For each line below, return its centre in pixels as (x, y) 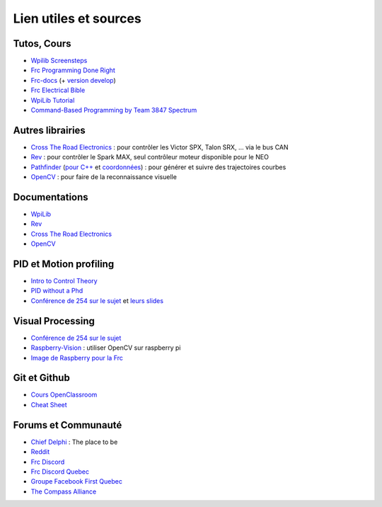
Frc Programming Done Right (73, 70)
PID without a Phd (57, 291)
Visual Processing (54, 321)
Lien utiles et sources (77, 18)
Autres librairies (50, 130)
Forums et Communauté (68, 425)
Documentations (51, 197)
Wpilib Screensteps (59, 61)
